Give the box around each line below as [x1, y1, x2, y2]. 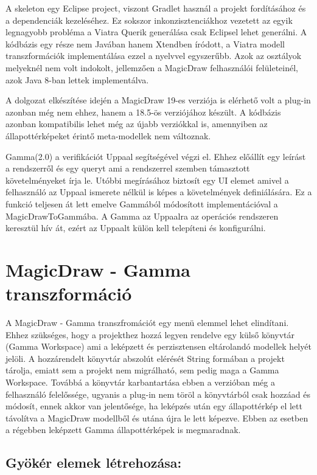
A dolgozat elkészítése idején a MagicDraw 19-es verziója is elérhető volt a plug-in [5, 94, 311, 106]
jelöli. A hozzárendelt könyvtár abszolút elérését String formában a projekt [5, 352, 285, 364]
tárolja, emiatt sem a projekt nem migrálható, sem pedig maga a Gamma [5, 364, 279, 376]
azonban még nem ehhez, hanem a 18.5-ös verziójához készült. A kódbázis [5, 105, 281, 118]
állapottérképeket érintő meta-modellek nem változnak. [5, 129, 211, 142]
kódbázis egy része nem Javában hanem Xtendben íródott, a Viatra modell [5, 37, 285, 50]
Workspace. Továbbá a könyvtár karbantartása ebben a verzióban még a [5, 375, 275, 388]
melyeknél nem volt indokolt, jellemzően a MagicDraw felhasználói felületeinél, [5, 61, 298, 74]
